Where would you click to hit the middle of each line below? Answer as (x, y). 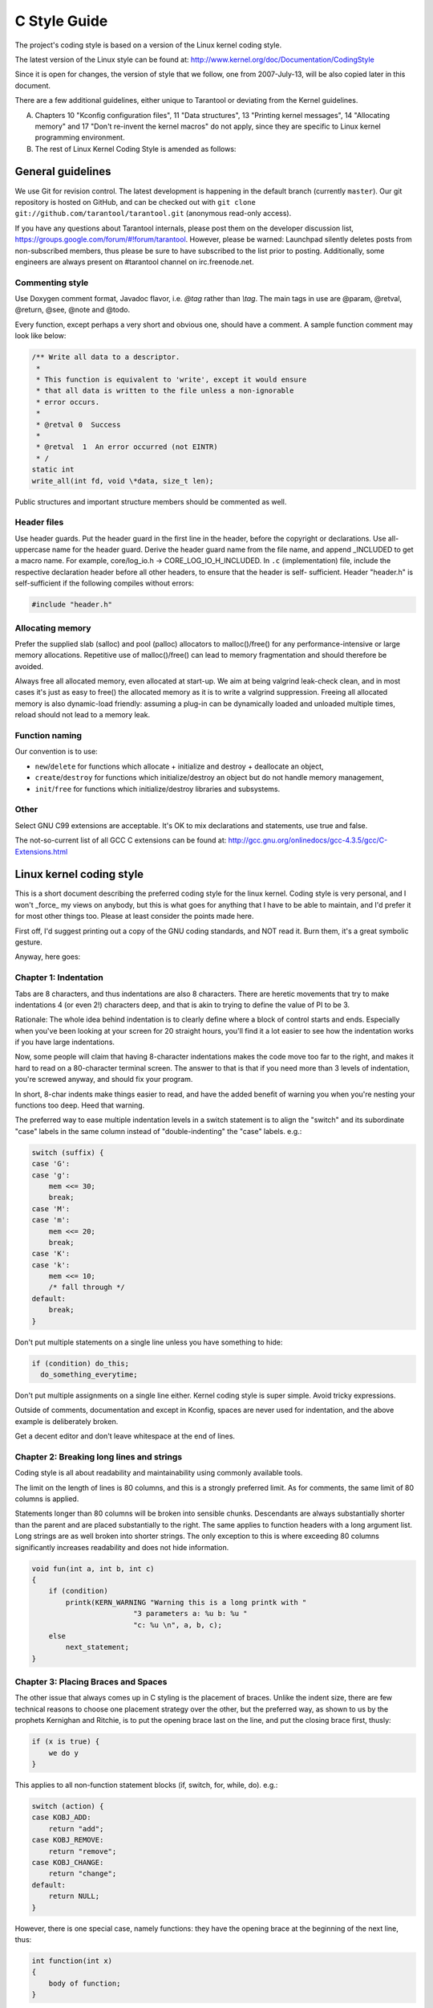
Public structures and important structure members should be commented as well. (151, 501)
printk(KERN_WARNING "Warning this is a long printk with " (186, 1602)
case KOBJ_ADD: (61, 1818)
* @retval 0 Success (79, 424)
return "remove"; (83, 1851)
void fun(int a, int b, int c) (93, 1569)
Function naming (49, 736)
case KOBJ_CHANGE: (68, 1862)
